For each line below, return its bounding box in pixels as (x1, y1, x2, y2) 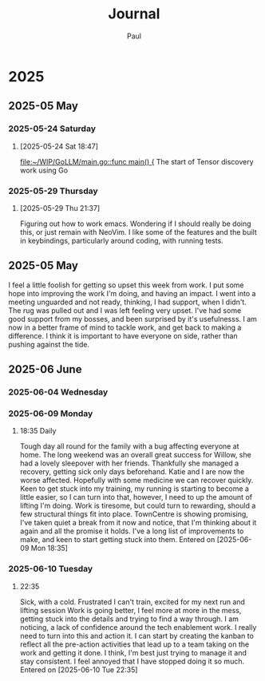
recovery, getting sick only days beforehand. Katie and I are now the (19, 467, 245, 477)
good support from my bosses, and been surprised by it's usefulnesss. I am (8, 314, 258, 323)
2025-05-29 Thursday (8, 185, 98, 196)
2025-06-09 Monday (8, 408, 93, 419)
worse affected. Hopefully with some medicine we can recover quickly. (19, 476, 254, 485)
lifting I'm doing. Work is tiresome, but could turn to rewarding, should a (19, 501, 256, 511)
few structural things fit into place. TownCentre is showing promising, (19, 509, 249, 519)
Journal (108, 5, 160, 23)
